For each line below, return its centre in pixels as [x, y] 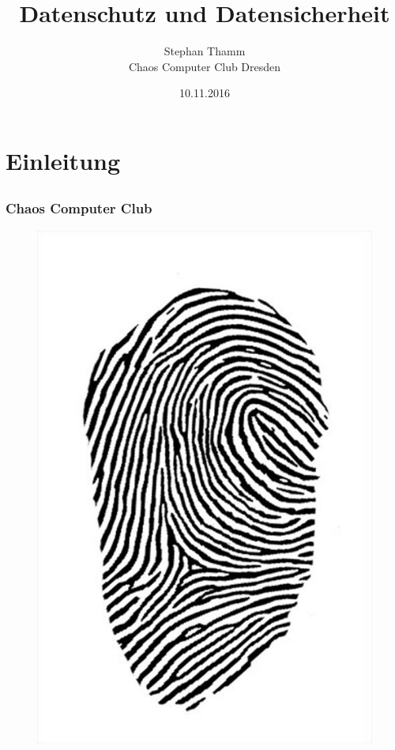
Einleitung [63, 160]
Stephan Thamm [205, 51]
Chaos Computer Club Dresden [205, 66]
